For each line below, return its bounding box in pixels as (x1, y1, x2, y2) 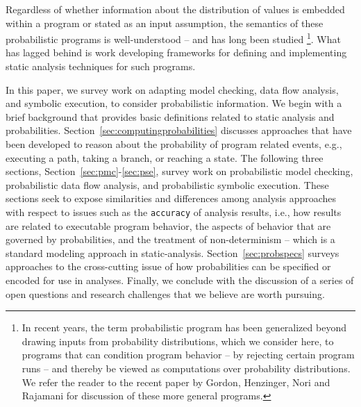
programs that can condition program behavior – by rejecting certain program (22, 347, 355, 362)
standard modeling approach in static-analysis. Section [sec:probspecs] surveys (6, 245, 339, 260)
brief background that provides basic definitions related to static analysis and (6, 109, 335, 124)
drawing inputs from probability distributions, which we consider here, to (22, 333, 334, 348)
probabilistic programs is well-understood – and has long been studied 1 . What (6, 30, 341, 46)
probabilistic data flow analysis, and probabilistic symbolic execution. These (6, 177, 329, 192)
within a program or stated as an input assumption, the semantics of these (6, 15, 324, 30)
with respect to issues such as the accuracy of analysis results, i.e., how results (6, 204, 342, 219)
